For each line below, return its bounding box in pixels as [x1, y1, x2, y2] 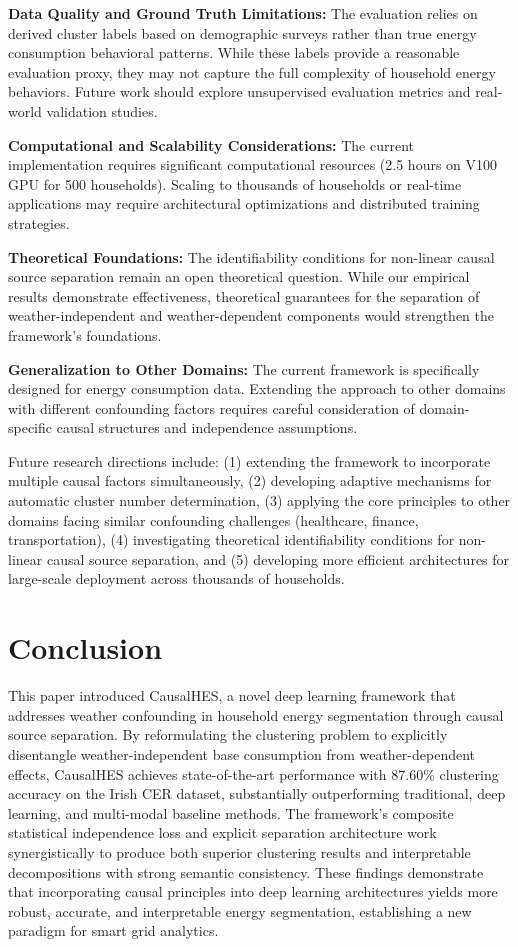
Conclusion [8, 627, 163, 668]
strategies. [8, 212, 70, 233]
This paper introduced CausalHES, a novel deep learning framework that [8, 685, 456, 706]
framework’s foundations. [8, 324, 162, 345]
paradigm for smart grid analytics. [8, 920, 219, 941]
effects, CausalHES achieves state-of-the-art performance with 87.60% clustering [8, 763, 499, 784]
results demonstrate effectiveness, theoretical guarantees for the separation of [8, 285, 480, 306]
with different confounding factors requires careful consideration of [8, 397, 415, 418]
